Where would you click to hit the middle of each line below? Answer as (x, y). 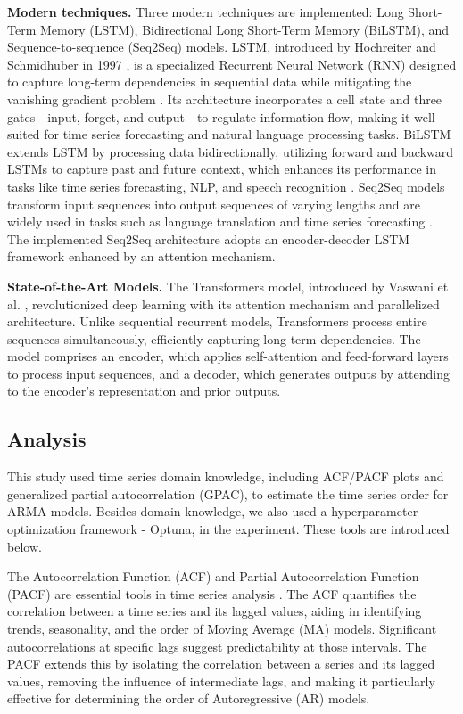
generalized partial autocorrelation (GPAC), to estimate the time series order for (228, 493)
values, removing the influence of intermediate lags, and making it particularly (221, 681)
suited (24, 134)
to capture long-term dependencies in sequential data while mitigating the (210, 82)
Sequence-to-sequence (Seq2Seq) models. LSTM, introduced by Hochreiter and (222, 47)
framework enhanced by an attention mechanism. (141, 256)
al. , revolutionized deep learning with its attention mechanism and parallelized (223, 304)
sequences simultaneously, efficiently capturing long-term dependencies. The (214, 338)
